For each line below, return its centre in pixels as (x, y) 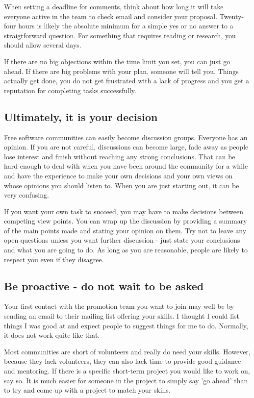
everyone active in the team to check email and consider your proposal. (111, 16)
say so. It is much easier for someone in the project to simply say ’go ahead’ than (126, 380)
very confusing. (26, 195)
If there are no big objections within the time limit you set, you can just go (117, 61)
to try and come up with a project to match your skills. (87, 390)
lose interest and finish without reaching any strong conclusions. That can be (120, 156)
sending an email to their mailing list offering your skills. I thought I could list (122, 316)
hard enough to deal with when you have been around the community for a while (126, 166)
